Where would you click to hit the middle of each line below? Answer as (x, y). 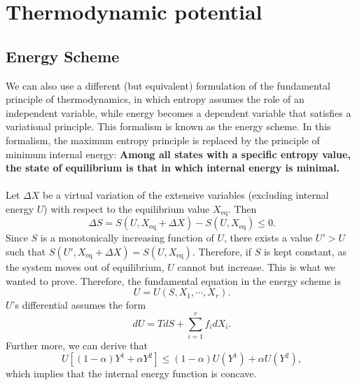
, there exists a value (268, 238)
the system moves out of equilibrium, (85, 266)
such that (26, 251)
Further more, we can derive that (77, 345)
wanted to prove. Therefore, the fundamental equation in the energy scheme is (174, 280)
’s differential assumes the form (79, 305)
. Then (242, 208)
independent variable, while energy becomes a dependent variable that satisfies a (178, 112)
